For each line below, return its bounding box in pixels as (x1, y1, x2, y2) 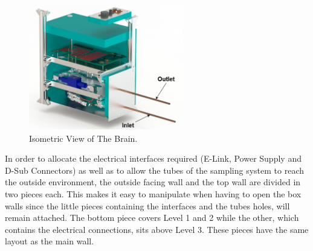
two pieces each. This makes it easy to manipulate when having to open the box (5, 187, 302, 200)
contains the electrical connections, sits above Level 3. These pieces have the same (5, 223, 309, 235)
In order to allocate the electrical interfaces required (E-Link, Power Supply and (5, 152, 302, 165)
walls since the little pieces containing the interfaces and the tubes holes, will (5, 199, 290, 212)
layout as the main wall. (5, 235, 94, 247)
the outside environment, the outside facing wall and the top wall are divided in (5, 176, 301, 188)
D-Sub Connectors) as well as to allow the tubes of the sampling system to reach (5, 164, 305, 176)
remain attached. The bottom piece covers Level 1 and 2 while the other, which (5, 211, 299, 224)
